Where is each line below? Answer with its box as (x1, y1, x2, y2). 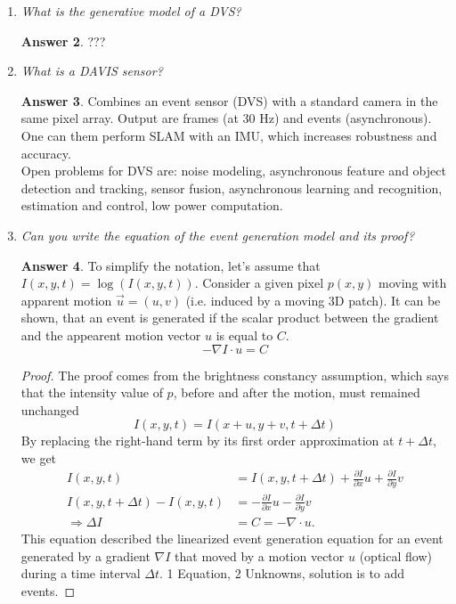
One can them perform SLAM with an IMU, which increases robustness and (20, 126, 437, 144)
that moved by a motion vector (175, 546, 345, 565)
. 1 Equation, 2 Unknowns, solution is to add (159, 564, 405, 583)
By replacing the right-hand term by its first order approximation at (20, 431, 395, 450)
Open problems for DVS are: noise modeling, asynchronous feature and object (20, 161, 446, 180)
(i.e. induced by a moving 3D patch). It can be (185, 290, 441, 309)
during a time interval (20, 564, 141, 583)
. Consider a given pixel (194, 273, 324, 292)
